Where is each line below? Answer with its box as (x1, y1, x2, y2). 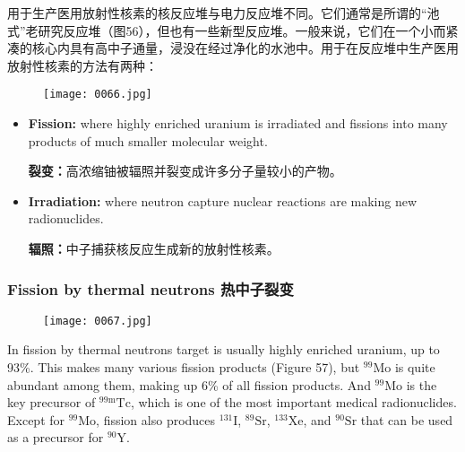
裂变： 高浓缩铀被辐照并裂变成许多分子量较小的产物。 (28, 161, 342, 180)
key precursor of (7, 393, 96, 412)
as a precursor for (7, 428, 104, 447)
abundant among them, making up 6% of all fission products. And (7, 375, 371, 394)
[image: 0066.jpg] (43, 88, 152, 101)
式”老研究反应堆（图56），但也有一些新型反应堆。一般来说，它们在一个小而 (7, 21, 446, 39)
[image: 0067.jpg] (43, 314, 152, 327)
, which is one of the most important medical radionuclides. (130, 393, 457, 412)
